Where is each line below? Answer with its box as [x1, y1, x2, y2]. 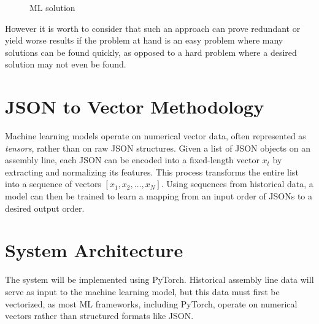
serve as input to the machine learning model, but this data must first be [5, 285, 280, 298]
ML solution [29, 1, 75, 13]
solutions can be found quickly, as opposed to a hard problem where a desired [5, 45, 297, 58]
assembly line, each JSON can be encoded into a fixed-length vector [5, 153, 259, 166]
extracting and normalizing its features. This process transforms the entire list [5, 165, 299, 178]
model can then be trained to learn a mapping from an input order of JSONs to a [5, 190, 313, 202]
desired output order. [5, 201, 85, 214]
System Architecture [5, 237, 183, 263]
